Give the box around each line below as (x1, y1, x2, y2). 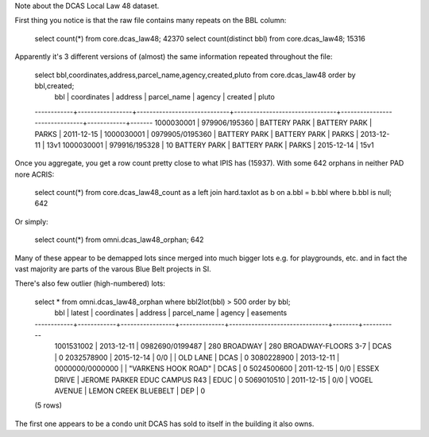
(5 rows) (34, 400, 63, 410)
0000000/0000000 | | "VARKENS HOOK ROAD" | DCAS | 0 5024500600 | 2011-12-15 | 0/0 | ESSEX (54, 364, 380, 373)
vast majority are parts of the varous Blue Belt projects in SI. (14, 264, 212, 274)
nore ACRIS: (14, 170, 55, 179)
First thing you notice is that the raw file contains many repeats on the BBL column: (14, 16, 287, 25)
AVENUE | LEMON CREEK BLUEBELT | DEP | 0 (54, 386, 206, 396)
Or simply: (14, 217, 48, 226)
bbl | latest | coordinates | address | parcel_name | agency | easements (54, 308, 288, 318)
